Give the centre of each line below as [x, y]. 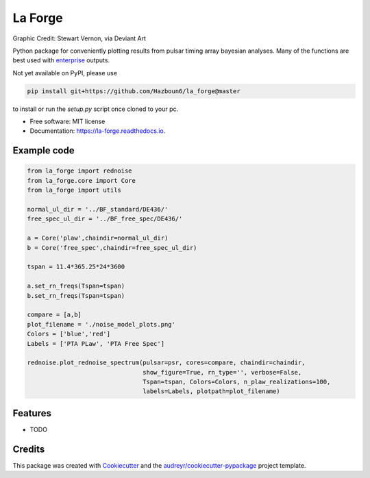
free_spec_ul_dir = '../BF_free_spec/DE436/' [105, 219]
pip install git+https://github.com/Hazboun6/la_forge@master [134, 91]
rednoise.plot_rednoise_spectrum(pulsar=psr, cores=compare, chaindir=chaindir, [166, 363]
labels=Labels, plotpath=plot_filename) [211, 391]
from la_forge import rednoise [80, 171]
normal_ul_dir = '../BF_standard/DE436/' [98, 210]
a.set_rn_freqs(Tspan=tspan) [76, 286]
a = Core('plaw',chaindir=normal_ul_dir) [98, 238]
